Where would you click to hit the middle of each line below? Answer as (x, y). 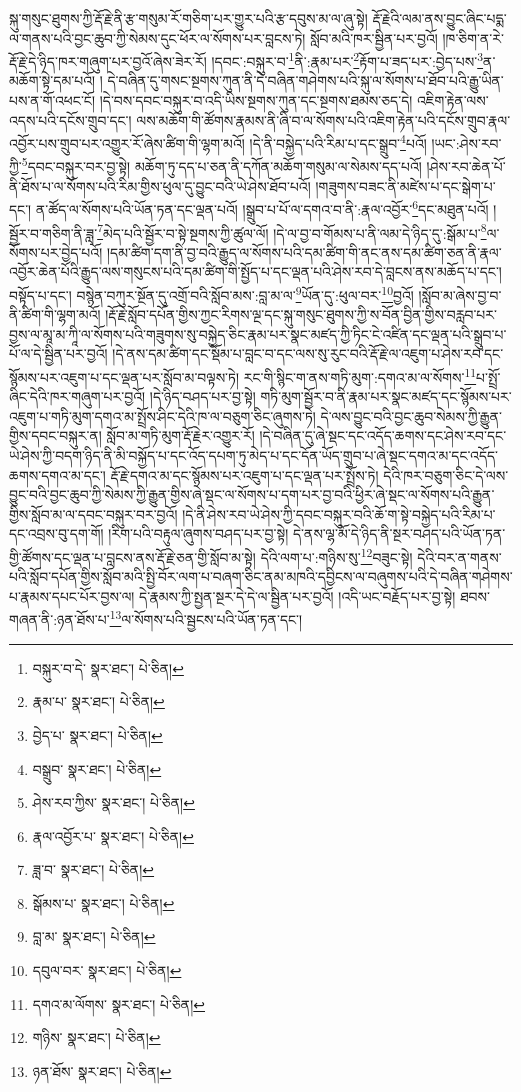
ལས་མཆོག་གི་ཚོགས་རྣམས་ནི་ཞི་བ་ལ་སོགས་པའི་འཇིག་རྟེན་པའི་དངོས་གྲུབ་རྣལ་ (323, 119)
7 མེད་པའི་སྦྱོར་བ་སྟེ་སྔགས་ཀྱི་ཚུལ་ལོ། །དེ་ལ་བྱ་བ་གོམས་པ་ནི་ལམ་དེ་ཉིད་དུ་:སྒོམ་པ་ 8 (292, 231)
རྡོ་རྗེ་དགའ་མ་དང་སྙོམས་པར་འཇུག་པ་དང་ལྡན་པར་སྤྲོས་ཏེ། (244, 474)
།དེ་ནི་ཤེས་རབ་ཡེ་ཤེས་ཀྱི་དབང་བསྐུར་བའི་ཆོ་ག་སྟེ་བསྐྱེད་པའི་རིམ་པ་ (339, 513)
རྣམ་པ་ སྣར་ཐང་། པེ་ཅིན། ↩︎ (98, 701)
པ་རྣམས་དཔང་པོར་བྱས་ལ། (72, 595)
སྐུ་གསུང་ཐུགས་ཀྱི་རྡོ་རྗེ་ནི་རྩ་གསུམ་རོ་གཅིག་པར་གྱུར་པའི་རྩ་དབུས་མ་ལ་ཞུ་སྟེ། (188, 18)
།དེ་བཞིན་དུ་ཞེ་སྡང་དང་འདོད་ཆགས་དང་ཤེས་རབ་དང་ (383, 435)
